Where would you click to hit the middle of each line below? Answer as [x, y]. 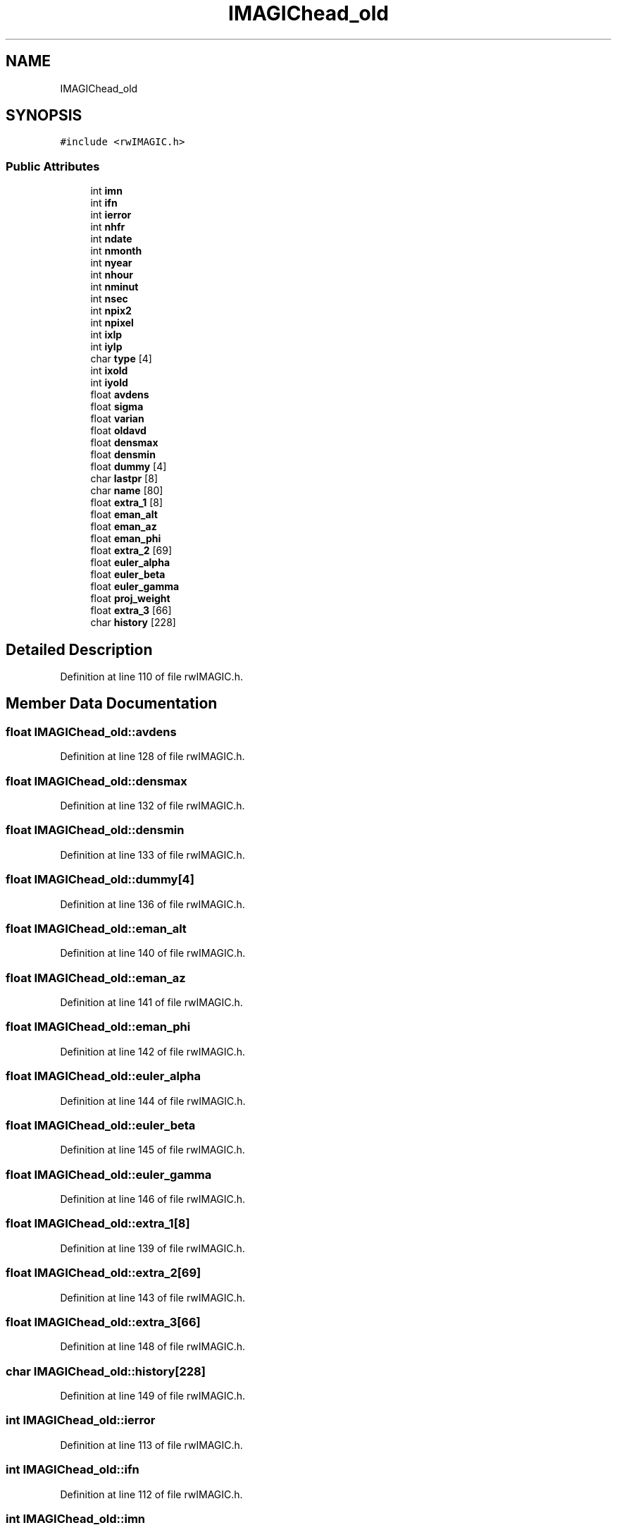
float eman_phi [126, 539]
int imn [106, 191]
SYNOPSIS [44, 116]
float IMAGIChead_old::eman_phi [98, 1027]
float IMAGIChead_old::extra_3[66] [103, 1322]
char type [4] [121, 359]
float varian [117, 419]
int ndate [111, 239]
